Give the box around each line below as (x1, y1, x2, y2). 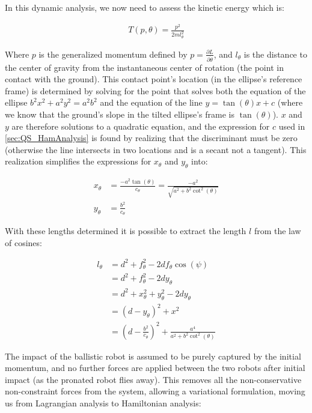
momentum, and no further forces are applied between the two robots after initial (5, 361, 305, 374)
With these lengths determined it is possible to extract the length (5, 225, 246, 237)
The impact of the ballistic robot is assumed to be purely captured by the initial (5, 349, 301, 362)
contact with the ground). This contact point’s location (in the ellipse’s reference (5, 73, 302, 85)
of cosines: (5, 236, 42, 249)
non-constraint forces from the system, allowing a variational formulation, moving (5, 385, 305, 397)
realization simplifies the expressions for (5, 155, 151, 167)
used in (278, 119, 305, 132)
